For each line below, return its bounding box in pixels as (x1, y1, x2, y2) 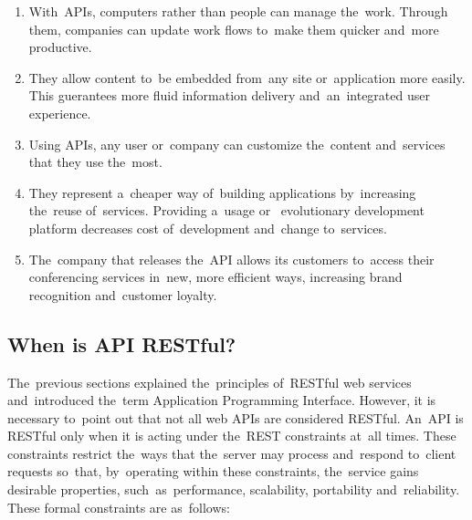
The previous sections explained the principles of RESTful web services (7, 372, 412, 391)
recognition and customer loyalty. (28, 285, 217, 304)
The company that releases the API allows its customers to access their (28, 249, 435, 268)
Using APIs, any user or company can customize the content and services (28, 134, 446, 153)
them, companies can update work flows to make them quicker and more (28, 19, 439, 38)
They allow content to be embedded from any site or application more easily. (28, 68, 466, 87)
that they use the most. (28, 152, 163, 172)
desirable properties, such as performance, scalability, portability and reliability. (7, 480, 460, 499)
